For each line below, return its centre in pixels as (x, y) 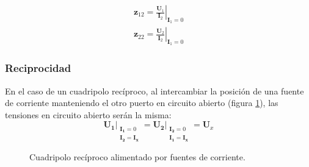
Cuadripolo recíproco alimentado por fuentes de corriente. (137, 156)
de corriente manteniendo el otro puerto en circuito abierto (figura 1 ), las (142, 103)
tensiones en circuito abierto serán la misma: (88, 114)
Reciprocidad (38, 68)
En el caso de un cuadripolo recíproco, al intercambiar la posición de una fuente (154, 91)
